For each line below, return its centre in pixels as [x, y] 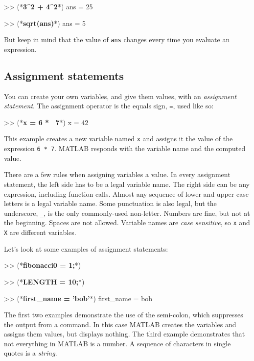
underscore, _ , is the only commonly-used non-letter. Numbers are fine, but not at [127, 213]
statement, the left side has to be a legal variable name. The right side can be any [127, 184]
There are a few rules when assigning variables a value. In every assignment [117, 174]
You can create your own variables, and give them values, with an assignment [120, 96]
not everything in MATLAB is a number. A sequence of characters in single [117, 343]
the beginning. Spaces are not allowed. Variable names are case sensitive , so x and [127, 222]
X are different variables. [40, 232]
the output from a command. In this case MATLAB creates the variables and [120, 324]
